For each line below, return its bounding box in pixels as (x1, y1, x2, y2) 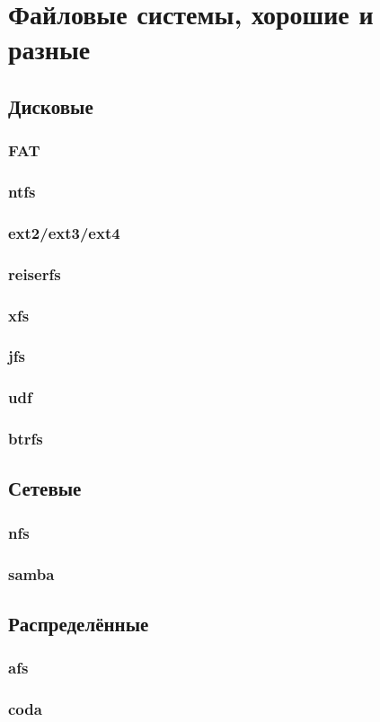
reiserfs (8, 262, 61, 285)
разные (8, 31, 91, 67)
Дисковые (8, 92, 93, 119)
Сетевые (8, 474, 82, 502)
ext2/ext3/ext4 (8, 221, 120, 243)
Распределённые (8, 609, 149, 637)
